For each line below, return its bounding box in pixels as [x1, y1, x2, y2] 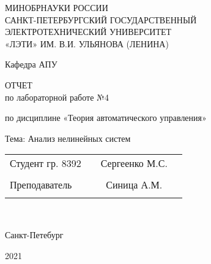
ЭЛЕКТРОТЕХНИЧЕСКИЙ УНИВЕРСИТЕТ [5, 25, 172, 38]
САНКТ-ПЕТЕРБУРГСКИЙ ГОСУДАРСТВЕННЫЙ [5, 13, 197, 26]
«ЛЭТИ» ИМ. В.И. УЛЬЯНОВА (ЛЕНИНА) [5, 37, 169, 50]
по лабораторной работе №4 [5, 90, 109, 103]
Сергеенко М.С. [100, 156, 168, 171]
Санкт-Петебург [5, 228, 64, 241]
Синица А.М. [106, 177, 163, 192]
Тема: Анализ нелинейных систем [5, 131, 131, 144]
